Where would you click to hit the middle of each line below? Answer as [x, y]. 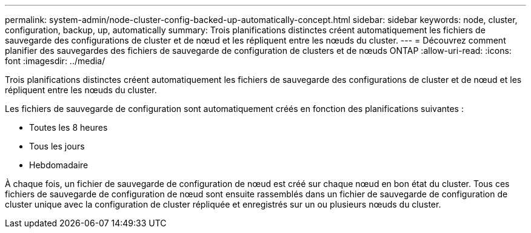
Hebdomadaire [59, 165]
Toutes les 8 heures [68, 127]
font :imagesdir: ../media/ [55, 61]
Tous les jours [57, 146]
